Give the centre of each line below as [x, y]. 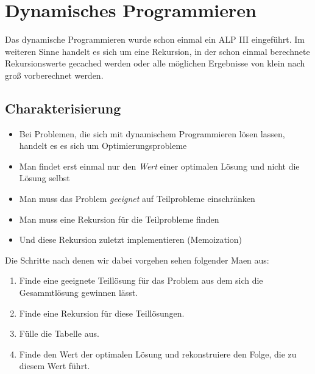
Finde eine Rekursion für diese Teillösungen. [102, 313]
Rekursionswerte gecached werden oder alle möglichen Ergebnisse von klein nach [155, 63]
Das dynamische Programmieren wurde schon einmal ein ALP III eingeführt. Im [155, 39]
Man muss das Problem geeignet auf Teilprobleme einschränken [137, 199]
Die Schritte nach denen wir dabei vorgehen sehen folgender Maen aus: [137, 260]
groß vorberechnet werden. [54, 75]
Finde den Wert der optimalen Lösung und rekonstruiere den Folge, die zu [158, 354]
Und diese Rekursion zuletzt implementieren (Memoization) [130, 239]
